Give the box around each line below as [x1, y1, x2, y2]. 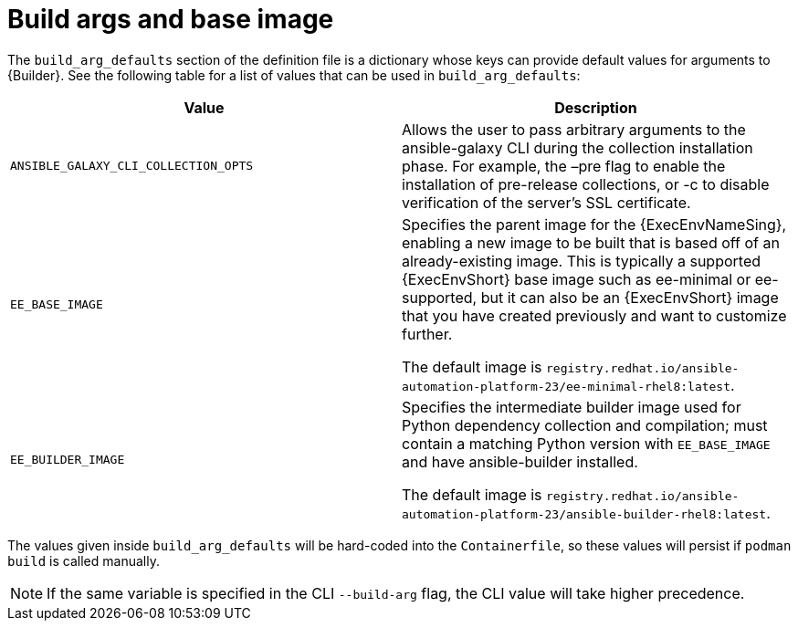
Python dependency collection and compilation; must [402, 415, 768, 434]
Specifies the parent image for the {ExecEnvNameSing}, [402, 215, 787, 234]
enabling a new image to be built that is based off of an [402, 233, 780, 252]
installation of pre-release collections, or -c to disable [402, 174, 770, 194]
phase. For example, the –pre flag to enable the [402, 156, 726, 175]
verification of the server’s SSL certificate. [402, 193, 691, 212]
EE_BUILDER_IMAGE [10, 453, 125, 467]
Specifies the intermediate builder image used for [402, 397, 741, 416]
